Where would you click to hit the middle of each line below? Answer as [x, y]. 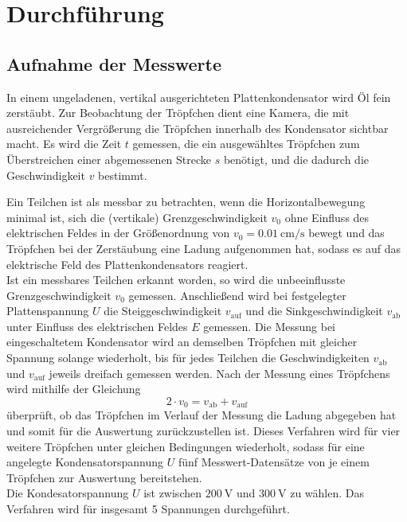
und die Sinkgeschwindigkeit [314, 311]
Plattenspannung [48, 311]
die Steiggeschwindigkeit [163, 311]
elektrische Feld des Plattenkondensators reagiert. [127, 264]
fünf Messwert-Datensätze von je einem [274, 462]
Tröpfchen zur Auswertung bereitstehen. [104, 477]
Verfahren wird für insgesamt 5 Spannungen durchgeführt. [148, 508]
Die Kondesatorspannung [68, 493]
